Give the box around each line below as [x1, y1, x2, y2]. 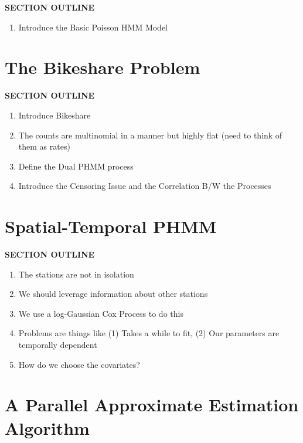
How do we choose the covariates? [18, 358, 140, 370]
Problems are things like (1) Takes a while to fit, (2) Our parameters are [18, 327, 280, 339]
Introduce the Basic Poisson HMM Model [18, 21, 168, 33]
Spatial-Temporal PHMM [5, 214, 217, 238]
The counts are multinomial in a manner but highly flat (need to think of [18, 128, 282, 141]
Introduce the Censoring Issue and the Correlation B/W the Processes [18, 180, 271, 192]
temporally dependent [18, 338, 97, 350]
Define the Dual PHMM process [18, 160, 134, 172]
